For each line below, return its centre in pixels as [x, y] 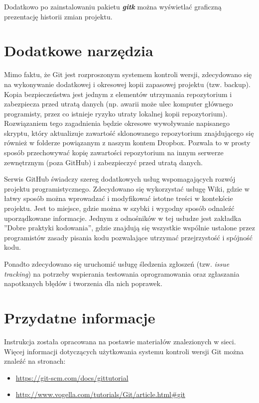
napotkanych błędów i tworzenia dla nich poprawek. [83, 283]
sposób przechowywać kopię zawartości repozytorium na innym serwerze [114, 152]
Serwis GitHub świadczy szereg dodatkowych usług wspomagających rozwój [120, 179]
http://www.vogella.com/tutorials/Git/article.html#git [100, 394]
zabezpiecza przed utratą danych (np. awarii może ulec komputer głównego [119, 104]
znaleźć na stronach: [35, 361]
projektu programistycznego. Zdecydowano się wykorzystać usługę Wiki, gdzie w [127, 188]
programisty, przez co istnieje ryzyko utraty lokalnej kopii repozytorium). [116, 113]
